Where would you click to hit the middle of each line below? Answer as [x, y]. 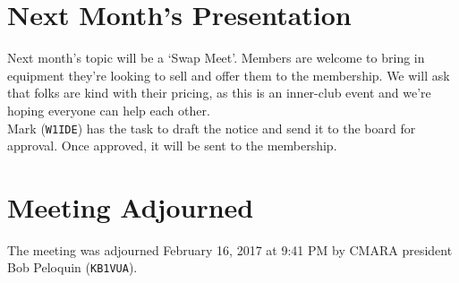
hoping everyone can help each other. [109, 110]
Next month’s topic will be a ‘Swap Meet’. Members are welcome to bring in [216, 58]
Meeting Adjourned [131, 206]
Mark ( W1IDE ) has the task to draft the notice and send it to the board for [212, 128]
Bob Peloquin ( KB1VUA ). [72, 267]
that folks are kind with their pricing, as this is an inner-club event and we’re [219, 93]
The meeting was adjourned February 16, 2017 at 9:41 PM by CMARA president [230, 249]
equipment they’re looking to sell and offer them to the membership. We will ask [229, 75]
